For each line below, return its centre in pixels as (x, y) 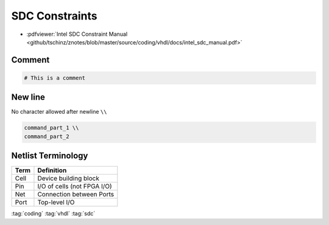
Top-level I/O (56, 202)
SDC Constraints (54, 16)
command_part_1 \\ (51, 128)
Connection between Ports (76, 195)
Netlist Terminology (50, 156)
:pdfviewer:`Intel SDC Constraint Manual (77, 34)
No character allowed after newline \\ (59, 112)
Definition (52, 170)
